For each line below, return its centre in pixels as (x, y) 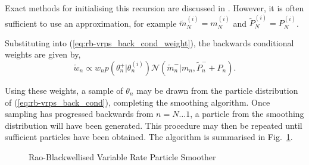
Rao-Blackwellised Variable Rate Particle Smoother (122, 157)
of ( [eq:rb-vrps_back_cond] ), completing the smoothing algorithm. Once (138, 102)
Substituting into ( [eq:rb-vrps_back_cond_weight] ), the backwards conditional (149, 42)
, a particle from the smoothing (247, 114)
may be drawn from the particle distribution (217, 91)
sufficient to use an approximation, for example (91, 23)
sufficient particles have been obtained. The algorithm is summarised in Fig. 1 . (149, 137)
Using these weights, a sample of (64, 91)
